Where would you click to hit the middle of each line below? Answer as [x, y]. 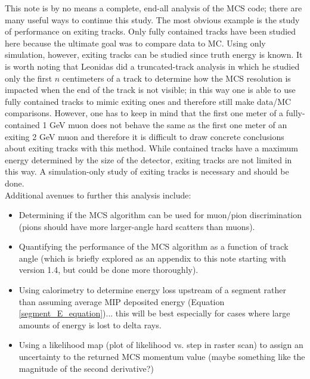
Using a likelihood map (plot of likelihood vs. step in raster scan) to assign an [161, 345]
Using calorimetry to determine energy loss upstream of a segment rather [153, 290]
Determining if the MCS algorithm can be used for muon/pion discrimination [160, 215]
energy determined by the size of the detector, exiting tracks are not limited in [148, 159]
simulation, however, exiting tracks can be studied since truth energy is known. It [154, 55]
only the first [29, 78]
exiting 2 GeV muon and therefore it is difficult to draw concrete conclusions [145, 136]
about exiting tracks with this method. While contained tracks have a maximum [151, 148]
